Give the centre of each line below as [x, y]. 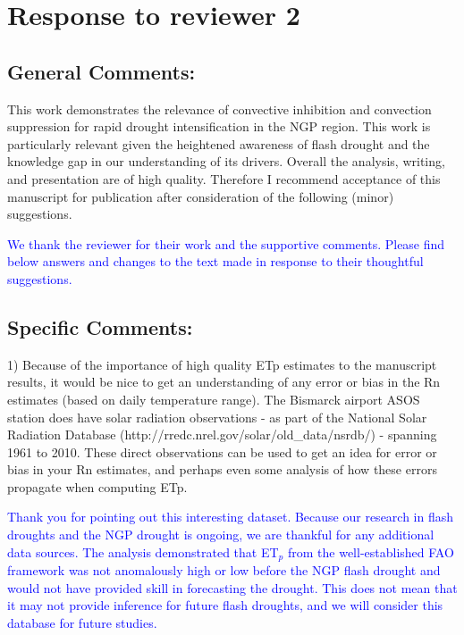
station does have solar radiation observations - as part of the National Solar [217, 417]
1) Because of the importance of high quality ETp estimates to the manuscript [222, 364]
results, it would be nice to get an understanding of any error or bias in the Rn [224, 382]
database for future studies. [82, 622]
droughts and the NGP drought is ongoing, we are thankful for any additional [221, 535]
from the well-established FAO [371, 551]
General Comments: [101, 71]
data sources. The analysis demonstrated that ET [143, 551]
